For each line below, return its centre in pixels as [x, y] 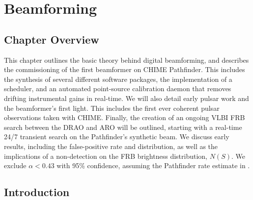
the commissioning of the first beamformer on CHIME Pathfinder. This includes [125, 69]
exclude [15, 165]
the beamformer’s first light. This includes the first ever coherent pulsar [112, 108]
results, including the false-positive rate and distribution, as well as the [111, 146]
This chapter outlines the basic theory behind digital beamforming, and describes [126, 60]
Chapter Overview [52, 39]
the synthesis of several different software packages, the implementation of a [118, 79]
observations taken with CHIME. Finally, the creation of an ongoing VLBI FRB [125, 117]
